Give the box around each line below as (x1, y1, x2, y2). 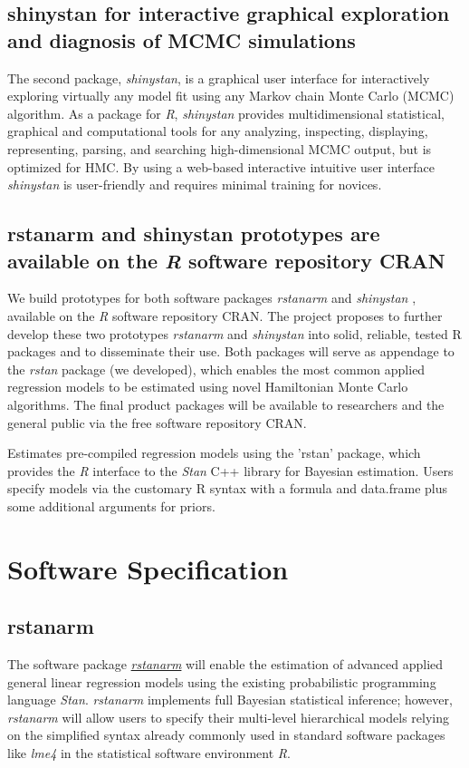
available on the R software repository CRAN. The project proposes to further (7, 306, 443, 325)
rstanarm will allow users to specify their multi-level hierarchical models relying (7, 707, 449, 726)
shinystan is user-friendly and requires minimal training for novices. (7, 175, 382, 194)
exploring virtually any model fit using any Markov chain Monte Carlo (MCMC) (7, 86, 455, 105)
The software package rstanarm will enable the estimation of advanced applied (7, 655, 444, 674)
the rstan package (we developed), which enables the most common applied (7, 359, 426, 378)
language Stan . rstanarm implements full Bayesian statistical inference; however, (7, 690, 453, 709)
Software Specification (7, 549, 289, 587)
